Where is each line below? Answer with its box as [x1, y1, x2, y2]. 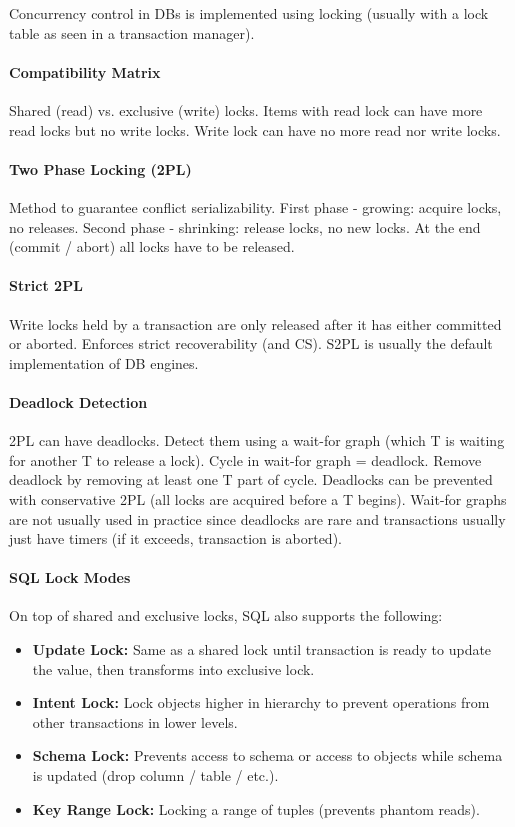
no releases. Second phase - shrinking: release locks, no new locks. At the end [9, 216, 481, 237]
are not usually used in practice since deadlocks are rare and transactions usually [9, 508, 506, 529]
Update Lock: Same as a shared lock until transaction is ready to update [32, 639, 492, 660]
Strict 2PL [9, 275, 83, 296]
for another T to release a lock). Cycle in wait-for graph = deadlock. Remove [9, 449, 482, 470]
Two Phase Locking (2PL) [9, 158, 192, 179]
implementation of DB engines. [9, 352, 199, 373]
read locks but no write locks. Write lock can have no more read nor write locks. [9, 119, 501, 140]
